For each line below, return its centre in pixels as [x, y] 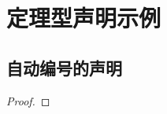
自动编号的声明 [64, 67]
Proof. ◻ [28, 100]
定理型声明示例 [84, 18]
